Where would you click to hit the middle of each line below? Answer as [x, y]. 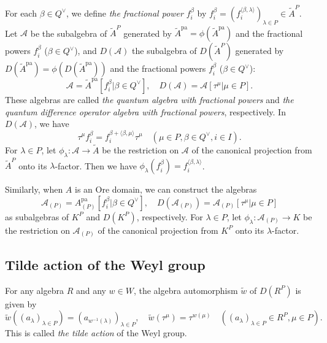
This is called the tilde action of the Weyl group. [96, 332]
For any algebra [34, 290]
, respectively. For [170, 216]
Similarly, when [34, 189]
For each [21, 13]
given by [21, 303]
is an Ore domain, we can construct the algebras [166, 189]
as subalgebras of [37, 216]
